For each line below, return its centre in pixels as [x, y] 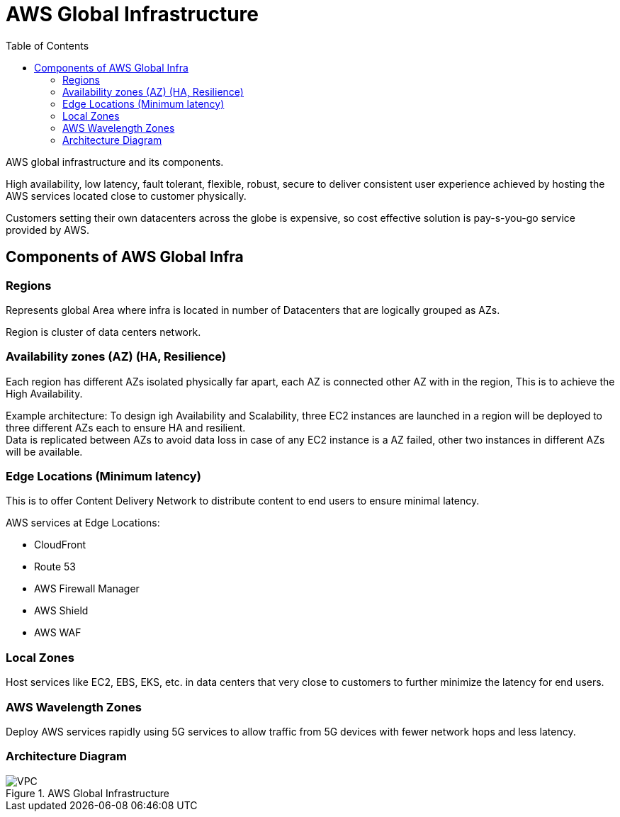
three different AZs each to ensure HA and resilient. [126, 427]
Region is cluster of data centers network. [103, 332]
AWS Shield [61, 611]
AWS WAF [58, 633]
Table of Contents [47, 45]
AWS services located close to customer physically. [126, 196]
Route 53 [55, 567]
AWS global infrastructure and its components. [115, 162]
